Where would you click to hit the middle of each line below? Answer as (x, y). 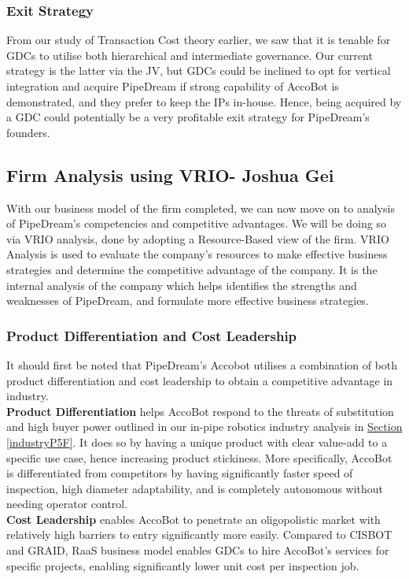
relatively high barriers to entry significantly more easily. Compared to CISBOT (199, 534)
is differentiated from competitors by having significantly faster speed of (180, 473)
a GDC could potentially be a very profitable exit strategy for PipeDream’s (188, 117)
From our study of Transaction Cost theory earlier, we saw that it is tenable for (199, 40)
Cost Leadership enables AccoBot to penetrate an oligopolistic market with (193, 519)
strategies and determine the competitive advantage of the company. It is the (192, 269)
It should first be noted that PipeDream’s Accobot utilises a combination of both (202, 364)
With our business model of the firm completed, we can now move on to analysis (201, 208)
